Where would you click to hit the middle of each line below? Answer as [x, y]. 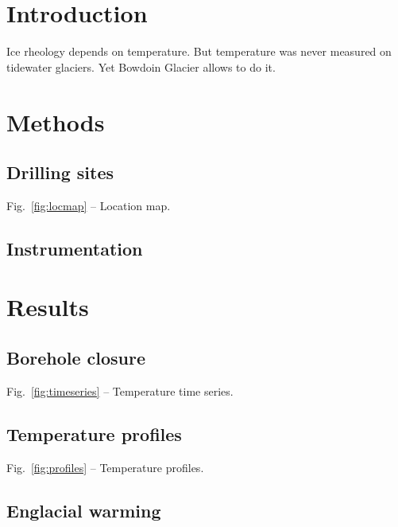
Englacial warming [84, 510]
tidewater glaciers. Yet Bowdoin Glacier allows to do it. [141, 66]
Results [48, 307]
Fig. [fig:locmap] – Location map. [89, 205]
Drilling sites [60, 172]
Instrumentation [75, 248]
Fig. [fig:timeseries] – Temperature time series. [120, 390]
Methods [56, 121]
